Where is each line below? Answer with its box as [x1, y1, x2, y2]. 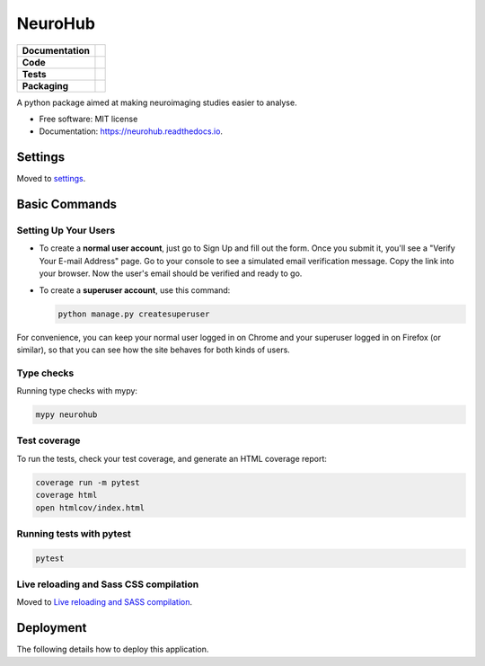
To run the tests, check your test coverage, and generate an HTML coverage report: [16, 453, 328, 464]
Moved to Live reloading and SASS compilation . [16, 597, 193, 608]
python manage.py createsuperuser [57, 308, 210, 319]
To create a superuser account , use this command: [39, 284, 231, 296]
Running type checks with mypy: [16, 386, 138, 396]
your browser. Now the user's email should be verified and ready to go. [39, 268, 303, 279]
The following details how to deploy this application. [16, 644, 209, 655]
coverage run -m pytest [35, 477, 141, 487]
